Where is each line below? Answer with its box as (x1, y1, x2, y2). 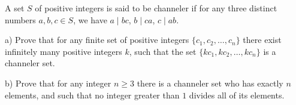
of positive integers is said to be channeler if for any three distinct (35, 2, 277, 14)
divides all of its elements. (189, 88, 285, 101)
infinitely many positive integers (5, 45, 122, 57)
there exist (243, 33, 282, 46)
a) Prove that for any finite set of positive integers (5, 33, 189, 46)
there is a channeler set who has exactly (137, 76, 283, 89)
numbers (5, 13, 36, 26)
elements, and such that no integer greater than (5, 88, 180, 101)
